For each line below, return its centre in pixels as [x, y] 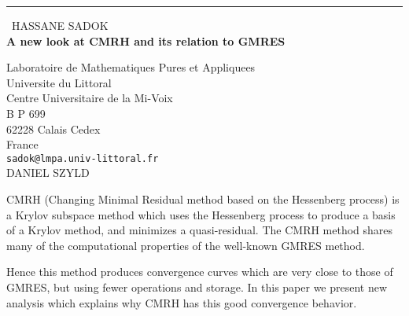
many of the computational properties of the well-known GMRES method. [186, 245]
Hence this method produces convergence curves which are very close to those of [200, 272]
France [22, 144]
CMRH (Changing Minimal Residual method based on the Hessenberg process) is [203, 199]
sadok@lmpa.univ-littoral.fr [83, 158]
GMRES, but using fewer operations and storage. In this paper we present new [197, 287]
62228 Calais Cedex [53, 129]
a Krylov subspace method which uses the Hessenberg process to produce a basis [201, 214]
